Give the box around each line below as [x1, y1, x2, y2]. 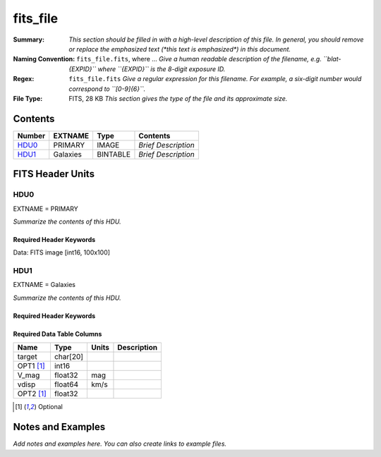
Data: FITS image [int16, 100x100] [13, 248, 111, 257]
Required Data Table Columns [13, 329, 102, 338]
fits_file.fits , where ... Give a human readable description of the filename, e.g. [76, 55, 322, 63]
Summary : [13, 35, 45, 44]
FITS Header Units [13, 168, 95, 180]
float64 [54, 379, 79, 389]
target [17, 352, 38, 362]
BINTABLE [96, 149, 131, 159]
